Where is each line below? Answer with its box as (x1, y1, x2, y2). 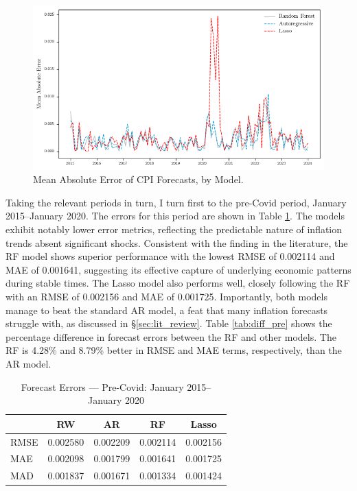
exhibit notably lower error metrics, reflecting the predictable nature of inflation (5, 222, 343, 237)
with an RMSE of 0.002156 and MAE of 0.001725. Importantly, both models (5, 289, 327, 303)
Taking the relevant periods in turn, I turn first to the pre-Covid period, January (5, 195, 347, 209)
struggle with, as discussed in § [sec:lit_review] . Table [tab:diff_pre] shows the (5, 316, 332, 331)
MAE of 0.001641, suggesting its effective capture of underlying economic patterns (5, 262, 352, 276)
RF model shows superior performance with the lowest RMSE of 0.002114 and (5, 249, 335, 263)
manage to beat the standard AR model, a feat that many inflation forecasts (5, 302, 328, 317)
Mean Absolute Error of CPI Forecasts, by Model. (33, 172, 244, 187)
